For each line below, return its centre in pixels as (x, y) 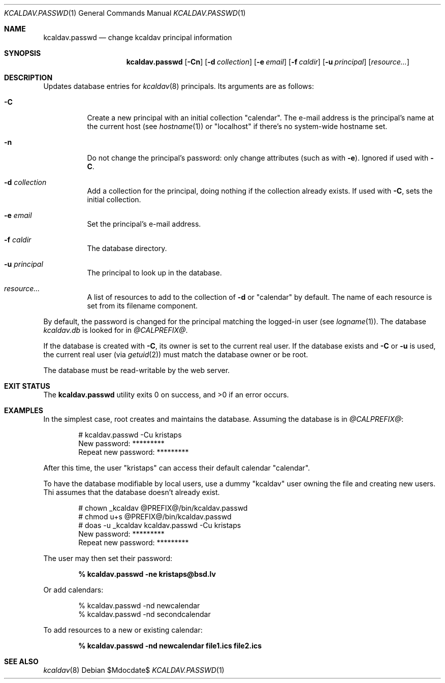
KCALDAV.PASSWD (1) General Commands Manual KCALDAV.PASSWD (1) (125, 13)
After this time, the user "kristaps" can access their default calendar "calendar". (177, 468)
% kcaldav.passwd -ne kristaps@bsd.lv (147, 574)
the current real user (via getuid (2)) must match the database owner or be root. (176, 354)
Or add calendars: (73, 590)
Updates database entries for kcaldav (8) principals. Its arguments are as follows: (179, 86)
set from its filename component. (142, 306)
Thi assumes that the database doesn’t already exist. (132, 492)
